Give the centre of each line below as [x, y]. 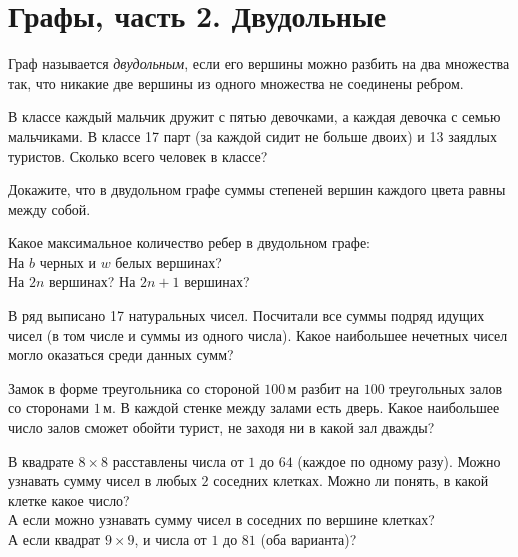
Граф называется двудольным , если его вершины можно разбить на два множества [259, 63]
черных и [67, 261]
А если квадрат [54, 539]
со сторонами [49, 407]
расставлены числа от [178, 460]
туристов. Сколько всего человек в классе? [138, 155]
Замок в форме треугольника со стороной [134, 387]
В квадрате [41, 460]
